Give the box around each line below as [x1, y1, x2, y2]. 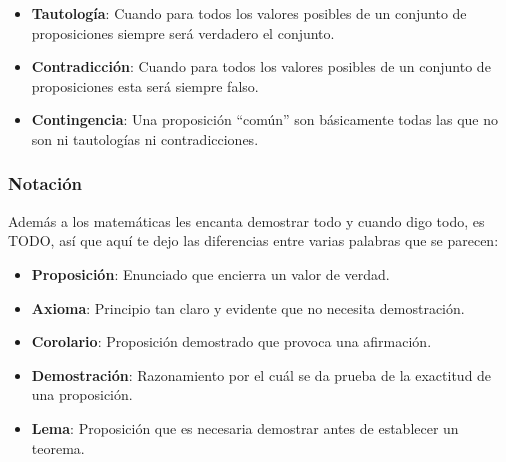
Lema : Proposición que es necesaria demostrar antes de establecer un [31, 417, 459, 438]
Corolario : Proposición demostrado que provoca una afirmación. [31, 331, 432, 352]
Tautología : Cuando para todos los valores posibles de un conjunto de [31, 3, 467, 23]
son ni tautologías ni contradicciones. [31, 128, 259, 149]
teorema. [31, 437, 85, 458]
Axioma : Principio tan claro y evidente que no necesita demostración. [31, 297, 465, 318]
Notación [8, 171, 83, 196]
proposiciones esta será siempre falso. [31, 75, 259, 96]
